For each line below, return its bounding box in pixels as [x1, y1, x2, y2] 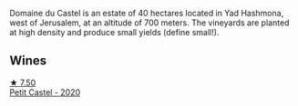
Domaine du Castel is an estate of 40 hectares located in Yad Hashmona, [9, 8, 284, 18]
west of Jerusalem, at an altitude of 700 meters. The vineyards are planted [9, 17, 290, 28]
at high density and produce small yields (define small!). [9, 27, 220, 37]
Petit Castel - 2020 [9, 86, 81, 98]
